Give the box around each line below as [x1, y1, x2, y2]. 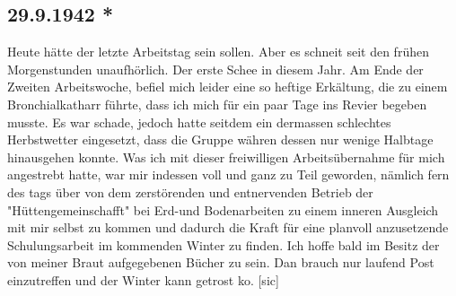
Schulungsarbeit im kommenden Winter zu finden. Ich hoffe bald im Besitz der [7, 235, 440, 254]
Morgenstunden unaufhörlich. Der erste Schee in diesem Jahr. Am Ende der [7, 59, 424, 78]
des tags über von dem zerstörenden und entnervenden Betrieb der [7, 182, 373, 201]
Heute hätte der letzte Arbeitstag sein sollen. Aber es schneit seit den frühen [7, 42, 429, 61]
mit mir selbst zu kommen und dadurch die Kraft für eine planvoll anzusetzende [7, 218, 449, 237]
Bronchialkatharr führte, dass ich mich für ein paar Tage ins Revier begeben [7, 94, 427, 113]
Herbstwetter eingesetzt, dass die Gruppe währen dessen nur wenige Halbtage [7, 130, 434, 149]
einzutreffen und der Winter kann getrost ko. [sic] [7, 270, 279, 289]
